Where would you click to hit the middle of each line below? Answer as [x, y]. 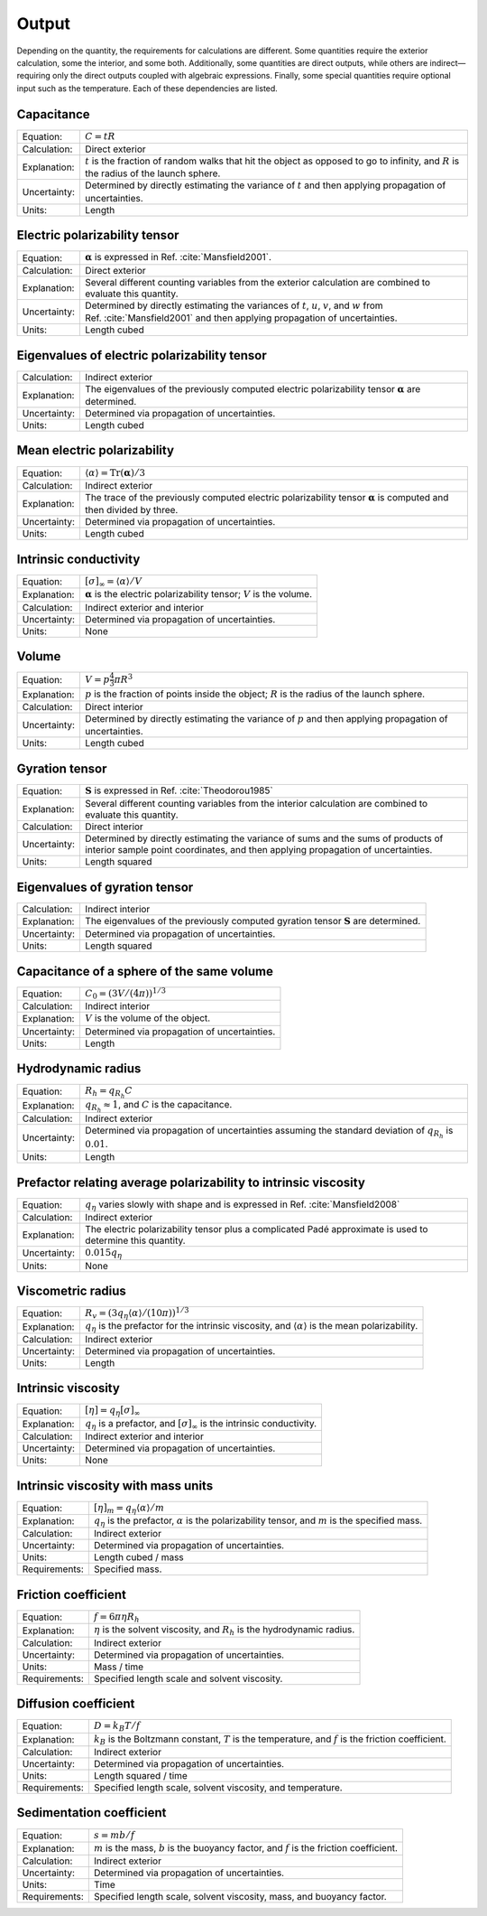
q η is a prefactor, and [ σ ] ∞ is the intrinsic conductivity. [201, 1424]
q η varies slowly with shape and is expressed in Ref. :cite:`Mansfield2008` [243, 1205]
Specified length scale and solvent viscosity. [188, 1678]
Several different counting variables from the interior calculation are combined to [257, 804]
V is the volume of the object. [148, 1018]
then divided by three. [132, 510]
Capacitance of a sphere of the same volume [145, 971]
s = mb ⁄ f [114, 1835]
